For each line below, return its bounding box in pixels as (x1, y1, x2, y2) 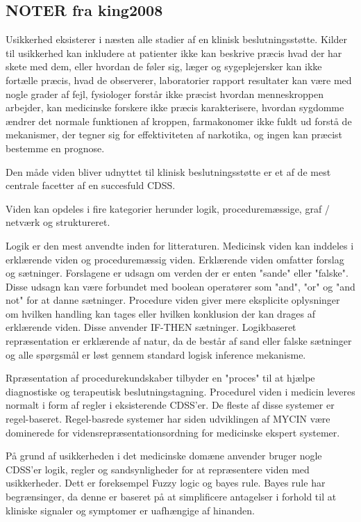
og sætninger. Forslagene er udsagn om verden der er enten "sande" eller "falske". (6, 266, 349, 280)
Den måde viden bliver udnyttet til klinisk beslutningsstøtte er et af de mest (6, 164, 331, 179)
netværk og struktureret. (6, 215, 110, 229)
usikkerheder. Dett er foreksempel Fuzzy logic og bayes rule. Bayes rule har (6, 475, 326, 490)
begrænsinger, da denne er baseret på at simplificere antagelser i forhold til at (6, 489, 337, 504)
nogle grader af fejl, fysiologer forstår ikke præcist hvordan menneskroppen (6, 86, 324, 101)
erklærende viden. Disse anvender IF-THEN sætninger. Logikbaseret (6, 320, 296, 334)
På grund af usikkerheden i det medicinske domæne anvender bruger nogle (6, 448, 322, 463)
